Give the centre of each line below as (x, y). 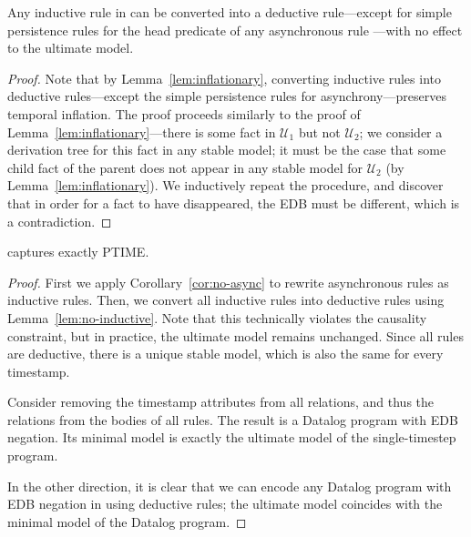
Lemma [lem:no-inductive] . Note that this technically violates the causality (217, 317)
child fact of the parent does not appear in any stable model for (185, 167)
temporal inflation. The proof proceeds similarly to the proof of (184, 113)
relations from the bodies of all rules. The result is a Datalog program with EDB (233, 419)
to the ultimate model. (71, 48)
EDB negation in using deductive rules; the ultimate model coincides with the (225, 504)
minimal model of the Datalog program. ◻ (127, 521)
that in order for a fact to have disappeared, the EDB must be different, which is (234, 203)
